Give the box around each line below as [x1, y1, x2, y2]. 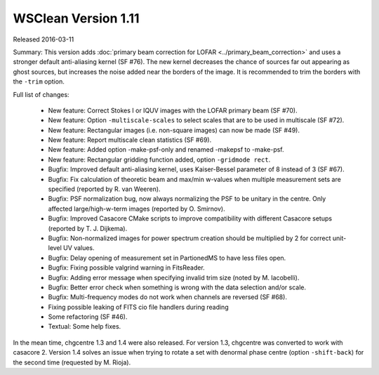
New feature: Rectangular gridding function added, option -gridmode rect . [48, 155, 271, 164]
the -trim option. [13, 77, 65, 86]
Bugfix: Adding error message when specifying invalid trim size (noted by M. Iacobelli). [48, 273, 300, 282]
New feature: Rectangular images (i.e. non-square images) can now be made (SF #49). [48, 126, 300, 134]
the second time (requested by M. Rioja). [13, 358, 131, 367]
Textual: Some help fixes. [48, 322, 121, 331]
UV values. [63, 244, 95, 252]
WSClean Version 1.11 [13, 11, 140, 26]
